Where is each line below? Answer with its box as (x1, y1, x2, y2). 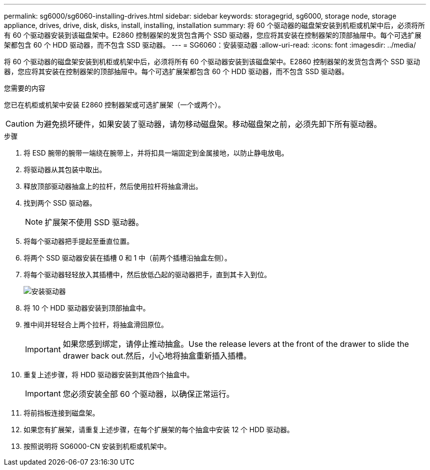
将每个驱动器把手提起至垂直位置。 (24, 237, 134, 245)
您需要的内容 (4, 84, 45, 92)
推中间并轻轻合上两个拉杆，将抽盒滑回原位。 (24, 320, 168, 329)
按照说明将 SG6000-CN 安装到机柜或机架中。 (24, 442, 171, 450)
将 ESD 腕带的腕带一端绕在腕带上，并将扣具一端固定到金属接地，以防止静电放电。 (24, 149, 289, 157)
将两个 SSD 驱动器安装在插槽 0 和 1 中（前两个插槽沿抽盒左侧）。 (24, 254, 232, 262)
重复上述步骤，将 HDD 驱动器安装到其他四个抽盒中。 (24, 370, 194, 379)
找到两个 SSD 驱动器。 (24, 199, 96, 207)
